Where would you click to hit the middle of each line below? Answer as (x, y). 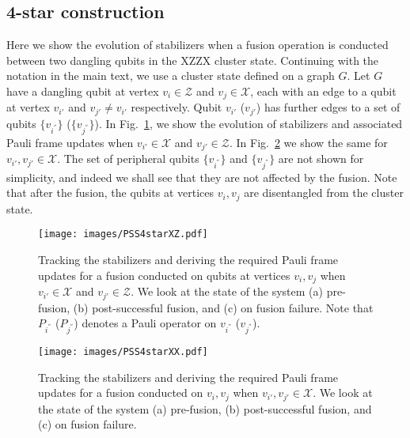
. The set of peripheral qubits (128, 159)
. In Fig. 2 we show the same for (308, 142)
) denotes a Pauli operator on (145, 323)
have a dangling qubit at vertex (83, 91)
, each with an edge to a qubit (323, 91)
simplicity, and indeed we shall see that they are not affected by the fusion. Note (202, 177)
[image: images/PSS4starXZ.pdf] (123, 234)
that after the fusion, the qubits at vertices (110, 193)
